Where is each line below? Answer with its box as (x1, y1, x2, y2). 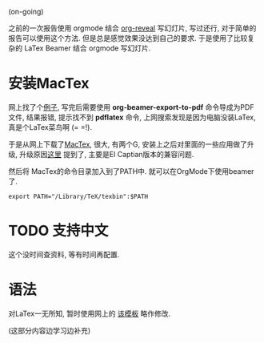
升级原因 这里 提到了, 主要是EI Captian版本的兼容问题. (18, 149, 194, 159)
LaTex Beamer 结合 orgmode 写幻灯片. (23, 43, 151, 53)
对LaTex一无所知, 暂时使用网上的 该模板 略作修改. (8, 309, 171, 318)
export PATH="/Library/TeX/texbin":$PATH (8, 192, 149, 200)
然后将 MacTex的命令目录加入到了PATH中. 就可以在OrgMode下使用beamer (8, 166, 254, 176)
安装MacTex (8, 75, 90, 93)
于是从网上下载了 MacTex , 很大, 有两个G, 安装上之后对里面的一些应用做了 (8, 139, 248, 149)
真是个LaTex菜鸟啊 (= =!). (8, 122, 92, 131)
